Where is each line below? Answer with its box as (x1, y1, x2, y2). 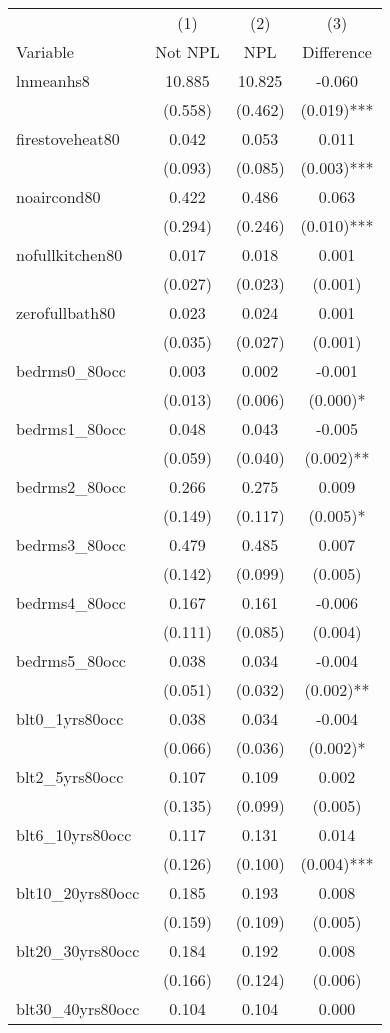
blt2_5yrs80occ (16, 765, 124, 788)
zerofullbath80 (16, 301, 116, 324)
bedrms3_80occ (16, 533, 126, 556)
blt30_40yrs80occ (16, 997, 140, 1020)
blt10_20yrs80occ (16, 881, 140, 904)
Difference (302, 40, 372, 63)
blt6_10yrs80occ (16, 823, 132, 846)
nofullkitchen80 (16, 243, 123, 266)
